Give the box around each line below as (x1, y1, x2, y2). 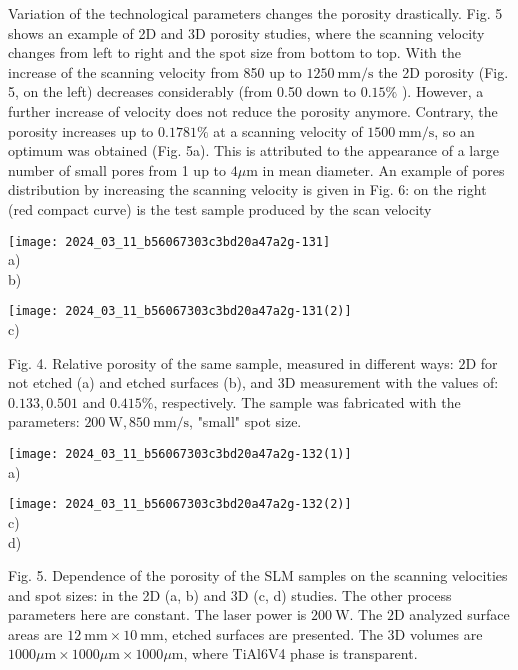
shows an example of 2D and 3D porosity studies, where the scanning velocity (8, 22, 485, 43)
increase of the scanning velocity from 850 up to (8, 61, 302, 82)
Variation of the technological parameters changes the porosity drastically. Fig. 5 (8, 3, 503, 23)
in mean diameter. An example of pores (262, 159, 505, 180)
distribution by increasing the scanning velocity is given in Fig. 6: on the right (8, 179, 487, 200)
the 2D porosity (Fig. (378, 61, 509, 82)
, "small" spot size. (189, 411, 302, 432)
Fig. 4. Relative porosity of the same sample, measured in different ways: (8, 352, 454, 373)
